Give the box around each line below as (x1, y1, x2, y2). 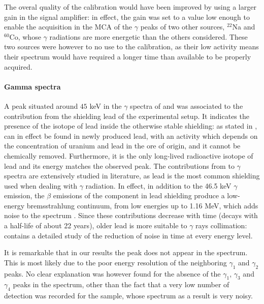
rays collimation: (195, 220, 247, 231)
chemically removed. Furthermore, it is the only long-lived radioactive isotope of (4, 150, 253, 161)
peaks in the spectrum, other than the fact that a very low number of (13, 279, 229, 290)
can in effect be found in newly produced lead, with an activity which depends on (4, 130, 258, 141)
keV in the (89, 100, 122, 111)
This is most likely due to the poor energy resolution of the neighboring (4, 257, 227, 267)
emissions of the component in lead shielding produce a (53, 190, 225, 201)
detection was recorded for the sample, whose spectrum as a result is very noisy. (4, 290, 253, 301)
